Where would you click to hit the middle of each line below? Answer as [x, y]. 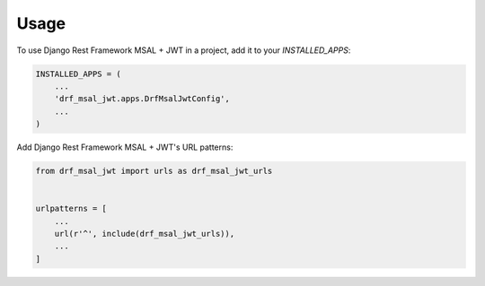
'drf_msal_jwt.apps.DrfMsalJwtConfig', [142, 99]
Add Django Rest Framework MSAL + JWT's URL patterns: [125, 147]
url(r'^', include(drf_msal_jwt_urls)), [145, 234]
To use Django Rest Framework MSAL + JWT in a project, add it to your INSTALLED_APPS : [184, 50]
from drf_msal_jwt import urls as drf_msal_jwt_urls [154, 171]
